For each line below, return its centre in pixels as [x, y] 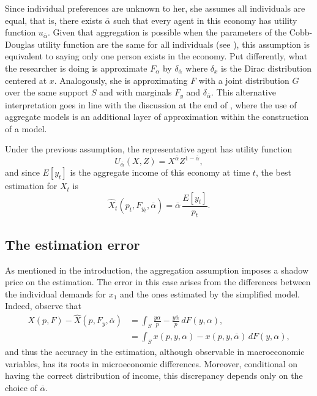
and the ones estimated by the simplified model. [210, 293]
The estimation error [73, 244]
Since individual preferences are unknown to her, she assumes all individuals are [155, 8]
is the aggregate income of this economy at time [160, 172]
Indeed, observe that [43, 306]
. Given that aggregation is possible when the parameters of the [167, 32]
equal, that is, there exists [54, 20]
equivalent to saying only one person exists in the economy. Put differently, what [156, 56]
